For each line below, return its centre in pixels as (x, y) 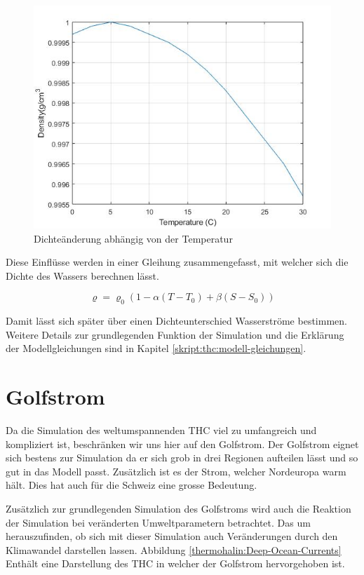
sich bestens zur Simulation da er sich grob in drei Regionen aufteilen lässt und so (182, 458)
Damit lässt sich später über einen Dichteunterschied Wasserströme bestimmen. (176, 321)
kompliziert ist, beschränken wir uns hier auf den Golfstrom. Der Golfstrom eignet (182, 444)
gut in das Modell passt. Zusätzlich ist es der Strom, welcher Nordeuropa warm (176, 471)
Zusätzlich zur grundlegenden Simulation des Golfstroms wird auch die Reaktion (178, 509)
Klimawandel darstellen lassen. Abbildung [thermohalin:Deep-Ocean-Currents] (174, 549)
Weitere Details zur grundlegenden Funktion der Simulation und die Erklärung (175, 334)
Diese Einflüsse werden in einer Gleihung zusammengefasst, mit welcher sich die (177, 262)
